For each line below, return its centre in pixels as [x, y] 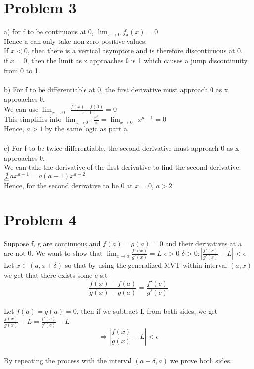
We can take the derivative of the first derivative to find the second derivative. [123, 167]
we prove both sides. [201, 360]
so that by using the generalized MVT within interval [146, 265]
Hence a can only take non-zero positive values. [76, 41]
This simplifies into [33, 119]
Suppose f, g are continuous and [52, 243]
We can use [21, 109]
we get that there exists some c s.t [56, 275]
